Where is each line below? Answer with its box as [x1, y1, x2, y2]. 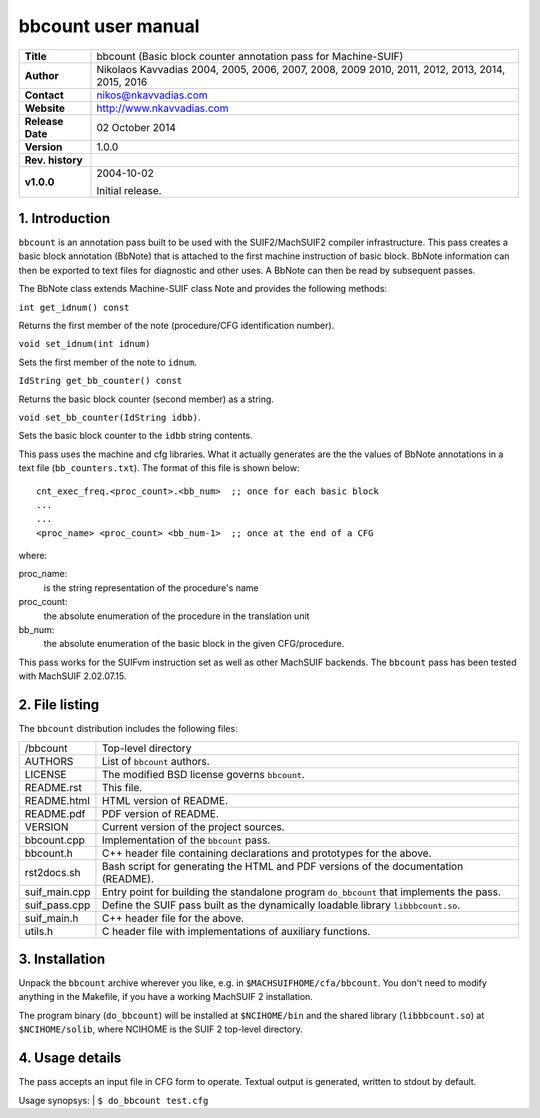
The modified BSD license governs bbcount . [101, 767, 305, 781]
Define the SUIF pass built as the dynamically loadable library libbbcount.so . [101, 898, 461, 912]
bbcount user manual [18, 15, 200, 37]
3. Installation [18, 950, 106, 967]
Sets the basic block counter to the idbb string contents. [18, 430, 254, 442]
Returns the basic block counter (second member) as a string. [18, 393, 275, 405]
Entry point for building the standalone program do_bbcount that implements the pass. [101, 885, 502, 899]
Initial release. [96, 183, 162, 197]
